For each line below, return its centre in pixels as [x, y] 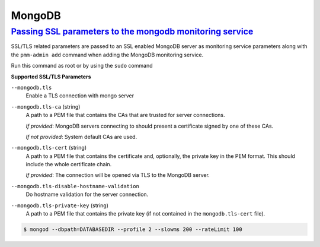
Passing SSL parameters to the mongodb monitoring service [132, 31]
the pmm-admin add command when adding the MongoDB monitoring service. [107, 55]
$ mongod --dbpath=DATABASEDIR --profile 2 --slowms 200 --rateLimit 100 [133, 229]
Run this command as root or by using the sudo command [82, 66]
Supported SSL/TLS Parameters [51, 77]
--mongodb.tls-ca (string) [46, 106]
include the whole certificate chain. [69, 164]
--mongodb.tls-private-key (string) [60, 205]
